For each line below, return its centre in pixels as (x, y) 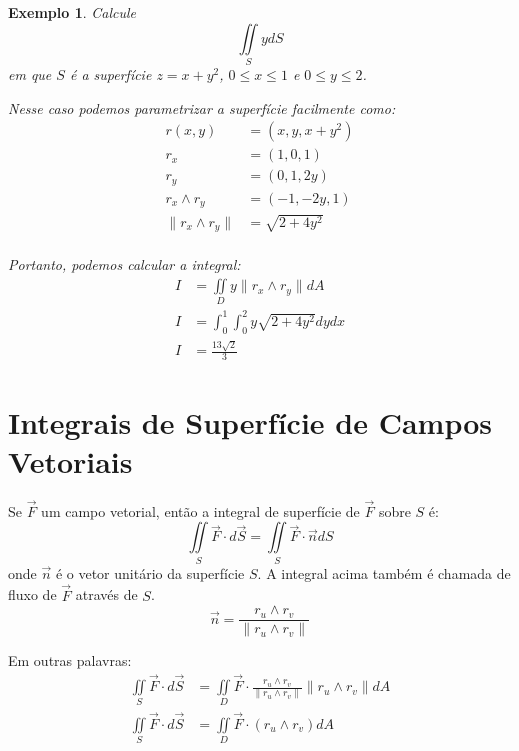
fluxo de (32, 594)
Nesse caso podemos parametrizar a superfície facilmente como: (202, 107)
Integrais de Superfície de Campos (250, 421)
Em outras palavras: (70, 660)
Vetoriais (70, 460)
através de (106, 594)
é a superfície (110, 73)
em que (30, 73)
